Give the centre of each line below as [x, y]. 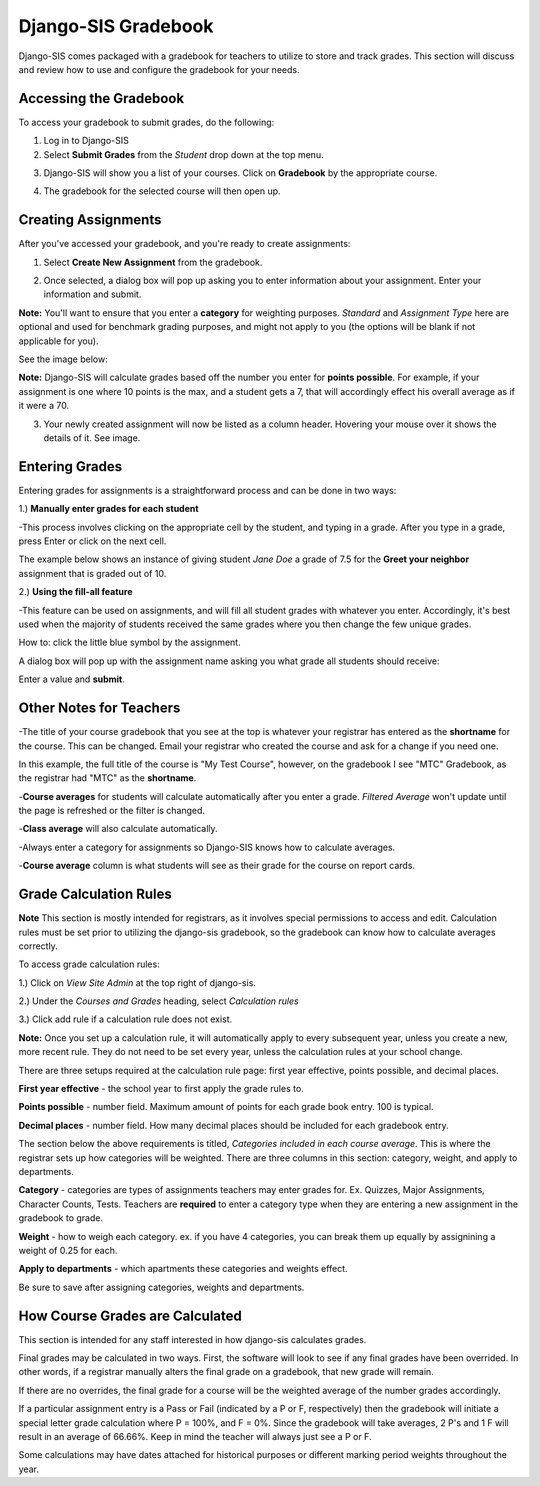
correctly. [38, 946]
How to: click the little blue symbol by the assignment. [129, 642]
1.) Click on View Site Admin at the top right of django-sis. [137, 982]
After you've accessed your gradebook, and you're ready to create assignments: [184, 244]
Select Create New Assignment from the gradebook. [153, 262]
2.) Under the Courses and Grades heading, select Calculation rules [158, 1001]
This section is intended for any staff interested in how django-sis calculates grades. [192, 1339]
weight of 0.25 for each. [68, 1250]
